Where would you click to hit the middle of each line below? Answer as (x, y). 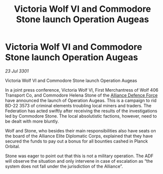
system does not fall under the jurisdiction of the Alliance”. (64, 166)
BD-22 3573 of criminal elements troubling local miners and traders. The (78, 105)
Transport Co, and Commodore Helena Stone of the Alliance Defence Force (81, 95)
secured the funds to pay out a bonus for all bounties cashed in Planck (77, 141)
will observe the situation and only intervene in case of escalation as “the (79, 161)
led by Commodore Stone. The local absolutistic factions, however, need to (81, 116)
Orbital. (13, 146)
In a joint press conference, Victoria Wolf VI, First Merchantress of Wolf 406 (82, 90)
